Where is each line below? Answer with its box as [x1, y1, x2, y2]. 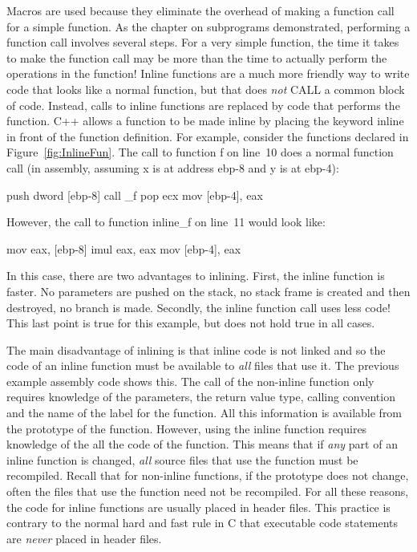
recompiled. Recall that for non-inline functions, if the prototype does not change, [6, 467, 409, 484]
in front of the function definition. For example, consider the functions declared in [6, 128, 409, 144]
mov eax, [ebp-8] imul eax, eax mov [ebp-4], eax [6, 240, 241, 257]
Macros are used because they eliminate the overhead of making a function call [6, 2, 395, 18]
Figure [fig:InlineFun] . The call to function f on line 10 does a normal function [6, 144, 394, 160]
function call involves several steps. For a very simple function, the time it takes [6, 34, 399, 51]
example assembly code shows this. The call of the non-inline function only [6, 372, 374, 389]
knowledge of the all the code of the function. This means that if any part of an [6, 436, 398, 453]
